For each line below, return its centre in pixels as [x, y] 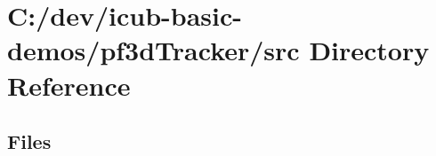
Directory [369, 50]
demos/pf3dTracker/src [153, 50]
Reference [69, 85]
